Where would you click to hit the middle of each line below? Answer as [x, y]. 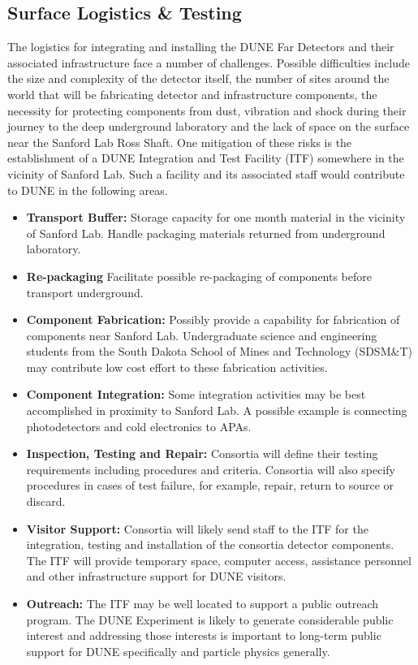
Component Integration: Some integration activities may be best [196, 394]
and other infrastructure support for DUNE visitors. [156, 576]
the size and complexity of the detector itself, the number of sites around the [198, 78]
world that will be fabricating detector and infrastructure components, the [192, 94]
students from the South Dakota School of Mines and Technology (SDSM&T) [219, 351]
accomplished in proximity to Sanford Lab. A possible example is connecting [217, 410]
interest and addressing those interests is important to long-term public [204, 635]
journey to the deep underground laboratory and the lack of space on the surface [209, 126]
